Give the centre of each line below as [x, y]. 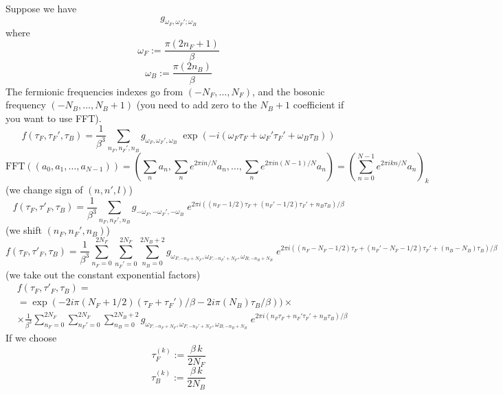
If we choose [31, 338]
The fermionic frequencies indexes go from [94, 91]
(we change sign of [44, 190]
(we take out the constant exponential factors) [103, 274]
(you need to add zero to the [197, 105]
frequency [26, 105]
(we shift [24, 230]
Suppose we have [41, 8]
